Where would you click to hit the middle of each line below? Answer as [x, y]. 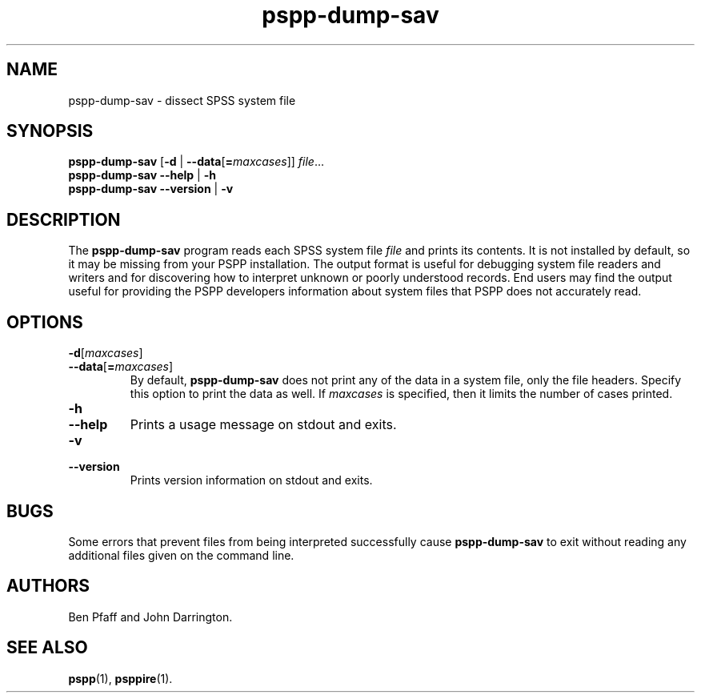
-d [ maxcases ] [106, 353]
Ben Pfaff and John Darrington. [150, 617]
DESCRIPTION [64, 219]
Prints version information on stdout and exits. [251, 480]
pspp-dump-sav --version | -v [151, 189]
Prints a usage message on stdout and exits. [263, 425]
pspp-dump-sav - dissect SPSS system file [182, 100]
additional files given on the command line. [181, 555]
